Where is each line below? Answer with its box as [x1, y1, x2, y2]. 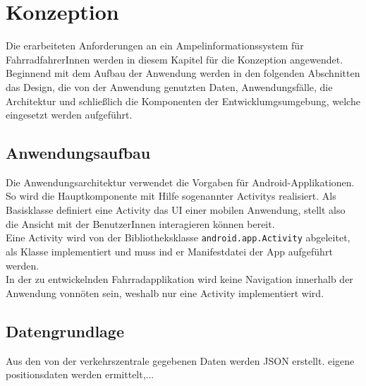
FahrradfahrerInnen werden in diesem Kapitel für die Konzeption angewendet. [6, 52, 343, 66]
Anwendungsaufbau [6, 142, 151, 164]
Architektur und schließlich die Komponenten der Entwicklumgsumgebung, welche [6, 93, 360, 108]
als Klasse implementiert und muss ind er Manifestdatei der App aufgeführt [6, 243, 333, 258]
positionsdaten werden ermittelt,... [6, 367, 154, 382]
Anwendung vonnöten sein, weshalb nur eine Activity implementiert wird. [6, 285, 324, 300]
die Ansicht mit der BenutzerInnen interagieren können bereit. [6, 216, 275, 231]
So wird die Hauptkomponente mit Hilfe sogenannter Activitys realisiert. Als [6, 188, 336, 203]
